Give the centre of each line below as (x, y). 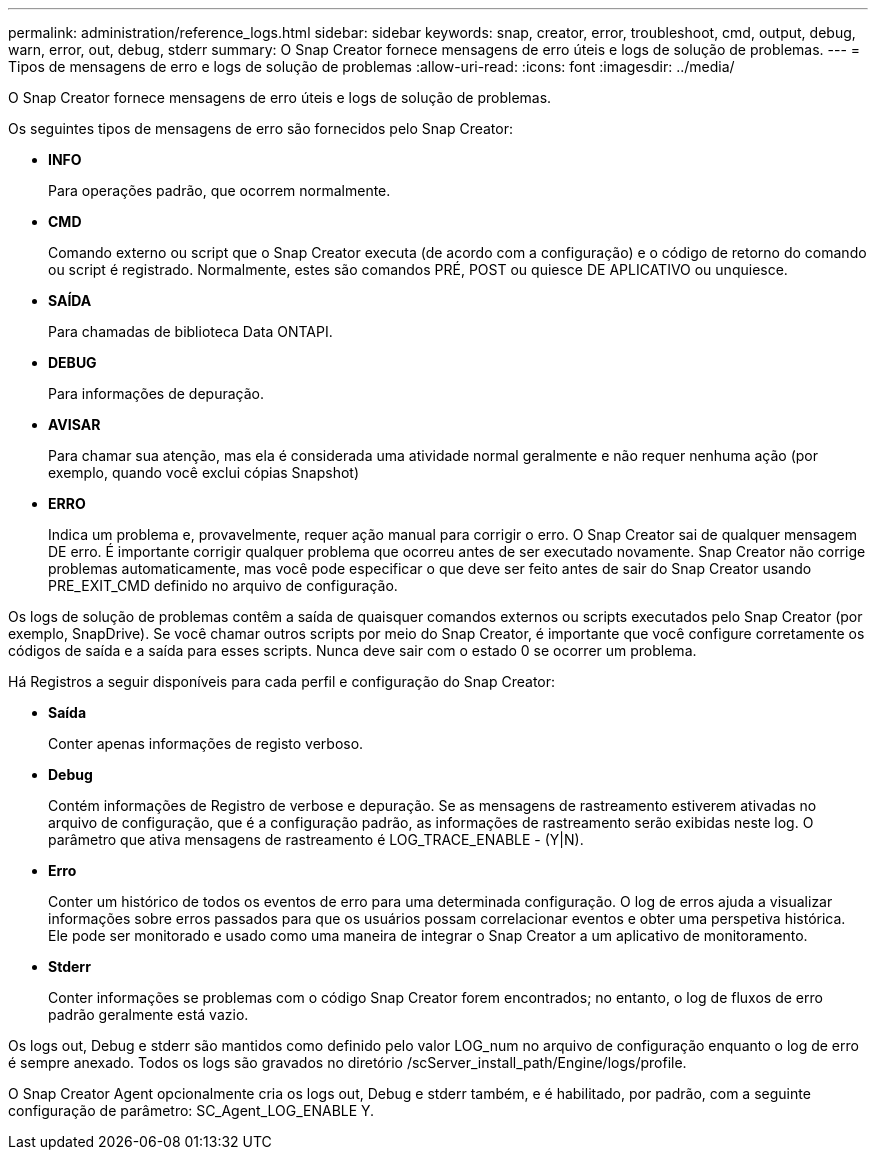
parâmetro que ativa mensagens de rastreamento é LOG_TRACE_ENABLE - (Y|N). (316, 839)
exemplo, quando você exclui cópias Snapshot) (204, 472)
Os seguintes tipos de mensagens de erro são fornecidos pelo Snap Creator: (260, 128)
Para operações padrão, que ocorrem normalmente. (219, 190)
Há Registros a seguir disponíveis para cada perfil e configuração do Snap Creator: (282, 681)
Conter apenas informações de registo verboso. (206, 743)
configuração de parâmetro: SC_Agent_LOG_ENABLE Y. (191, 1110)
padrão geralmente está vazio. (148, 1014)
